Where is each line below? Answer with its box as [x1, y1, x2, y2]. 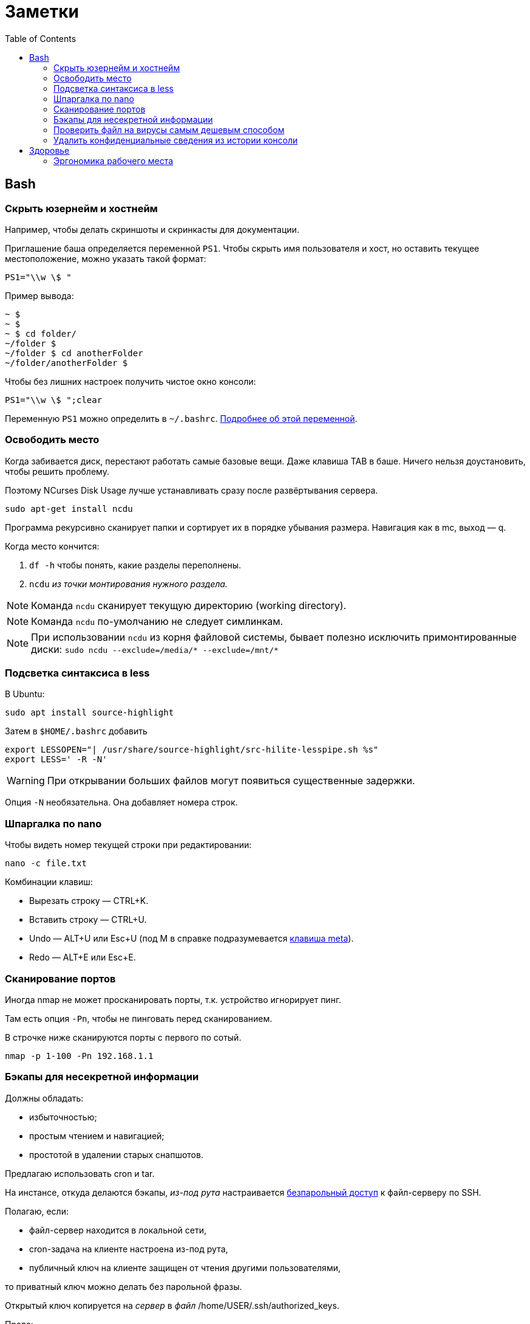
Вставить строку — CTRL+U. [29, 914, 147, 925]
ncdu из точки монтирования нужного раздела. [29, 578, 228, 589]
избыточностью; [29, 1111, 97, 1122]
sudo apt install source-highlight [5, 708, 174, 718]
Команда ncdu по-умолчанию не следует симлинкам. [31, 615, 284, 627]
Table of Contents [5, 33, 76, 44]
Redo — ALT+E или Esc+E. [29, 952, 136, 963]
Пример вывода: [5, 290, 74, 301]
